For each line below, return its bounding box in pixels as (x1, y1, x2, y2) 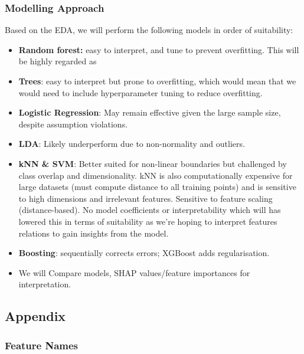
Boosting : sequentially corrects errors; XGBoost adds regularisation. (18, 247, 270, 259)
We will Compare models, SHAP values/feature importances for (18, 266, 250, 278)
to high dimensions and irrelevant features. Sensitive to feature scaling (18, 192, 273, 204)
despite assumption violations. (18, 117, 128, 130)
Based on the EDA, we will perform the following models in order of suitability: (5, 24, 293, 36)
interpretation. (18, 278, 71, 290)
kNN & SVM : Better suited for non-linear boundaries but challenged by (18, 157, 287, 169)
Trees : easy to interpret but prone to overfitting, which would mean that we (18, 75, 296, 87)
